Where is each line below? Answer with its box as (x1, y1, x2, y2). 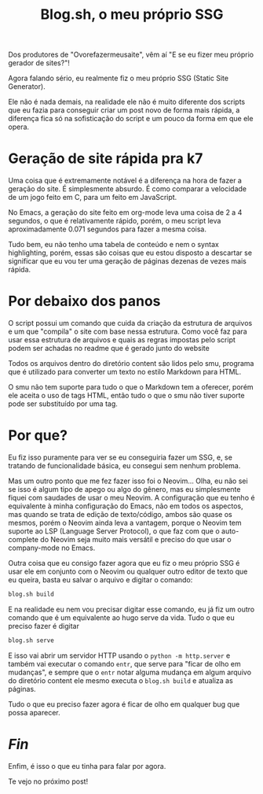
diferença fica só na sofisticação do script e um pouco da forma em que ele (8, 114, 254, 124)
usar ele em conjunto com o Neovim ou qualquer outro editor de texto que (8, 567, 248, 576)
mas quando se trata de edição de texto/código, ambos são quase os (8, 510, 233, 519)
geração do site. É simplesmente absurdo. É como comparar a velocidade (8, 184, 247, 194)
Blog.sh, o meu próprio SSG (40, 6, 224, 24)
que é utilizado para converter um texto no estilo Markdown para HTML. (8, 367, 242, 377)
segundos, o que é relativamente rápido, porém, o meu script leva (8, 216, 221, 226)
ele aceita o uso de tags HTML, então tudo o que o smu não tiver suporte (8, 391, 245, 401)
